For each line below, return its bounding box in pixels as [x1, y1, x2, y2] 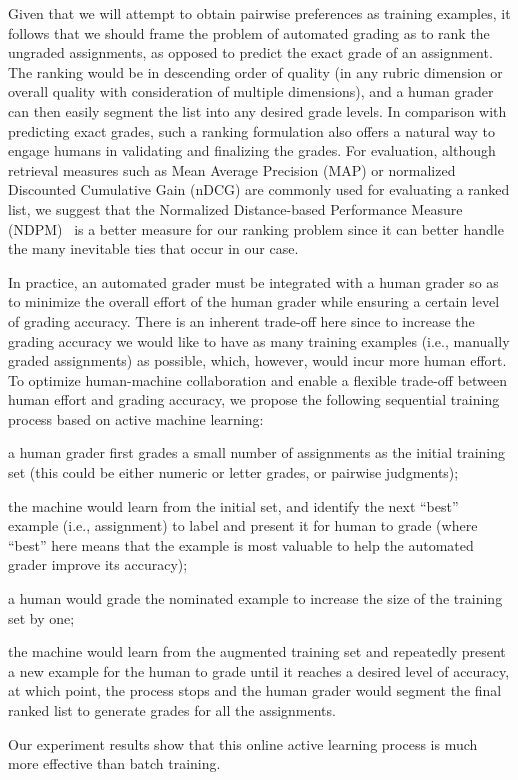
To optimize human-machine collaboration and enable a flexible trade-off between [8, 369, 508, 390]
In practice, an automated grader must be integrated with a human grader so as [8, 271, 499, 292]
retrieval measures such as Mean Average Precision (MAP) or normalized [8, 159, 456, 180]
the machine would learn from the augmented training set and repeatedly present [8, 641, 506, 662]
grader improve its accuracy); [8, 554, 188, 575]
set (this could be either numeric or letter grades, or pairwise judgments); [8, 462, 459, 483]
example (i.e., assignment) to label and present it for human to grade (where [8, 515, 478, 536]
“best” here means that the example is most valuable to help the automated [8, 534, 474, 555]
